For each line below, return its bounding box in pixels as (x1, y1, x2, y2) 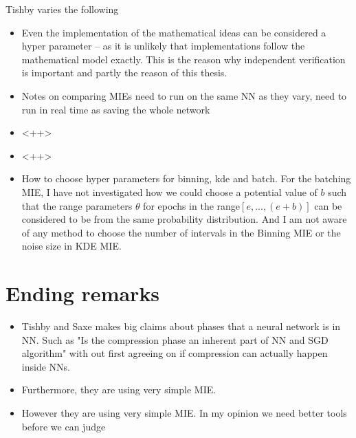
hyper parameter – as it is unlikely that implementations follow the (21, 39, 305, 53)
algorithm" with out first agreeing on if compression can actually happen (21, 346, 328, 360)
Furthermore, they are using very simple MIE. (21, 382, 216, 397)
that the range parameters (21, 198, 133, 212)
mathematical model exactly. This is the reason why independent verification (21, 52, 346, 66)
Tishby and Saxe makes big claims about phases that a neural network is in (21, 319, 341, 333)
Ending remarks (5, 279, 160, 307)
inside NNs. (21, 359, 70, 373)
